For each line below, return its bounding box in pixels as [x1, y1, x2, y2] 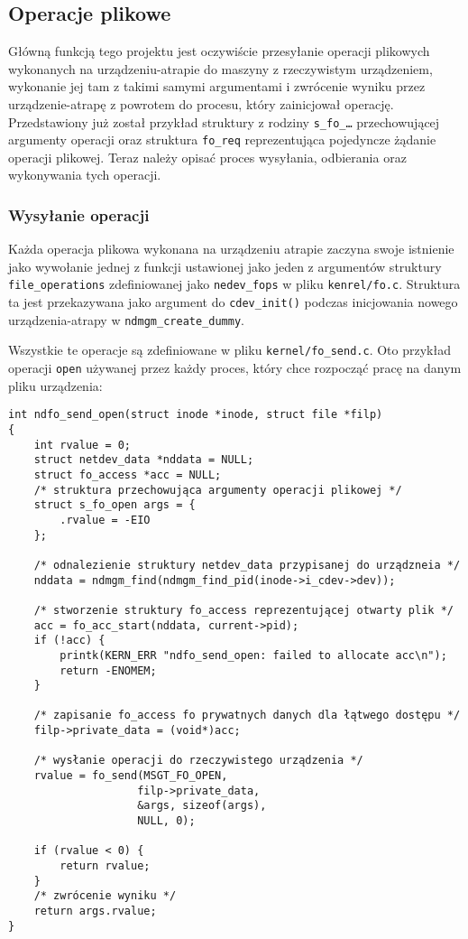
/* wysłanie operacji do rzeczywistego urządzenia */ [33, 754, 363, 767]
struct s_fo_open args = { [33, 498, 196, 512]
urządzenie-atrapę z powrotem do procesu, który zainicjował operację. [8, 94, 394, 113]
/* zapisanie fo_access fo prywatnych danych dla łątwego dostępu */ [33, 709, 461, 722]
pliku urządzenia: [8, 376, 103, 395]
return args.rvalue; [33, 905, 157, 918]
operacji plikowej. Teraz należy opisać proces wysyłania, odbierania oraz [8, 147, 407, 166]
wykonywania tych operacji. [8, 165, 161, 184]
